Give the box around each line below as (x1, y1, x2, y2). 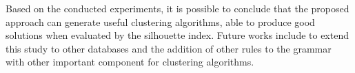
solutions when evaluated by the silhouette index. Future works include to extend (6, 28, 349, 42)
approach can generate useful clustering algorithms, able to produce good (6, 14, 315, 29)
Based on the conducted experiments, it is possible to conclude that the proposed (6, 1, 349, 15)
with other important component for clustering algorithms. (6, 55, 254, 69)
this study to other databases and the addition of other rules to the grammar (6, 41, 332, 55)
